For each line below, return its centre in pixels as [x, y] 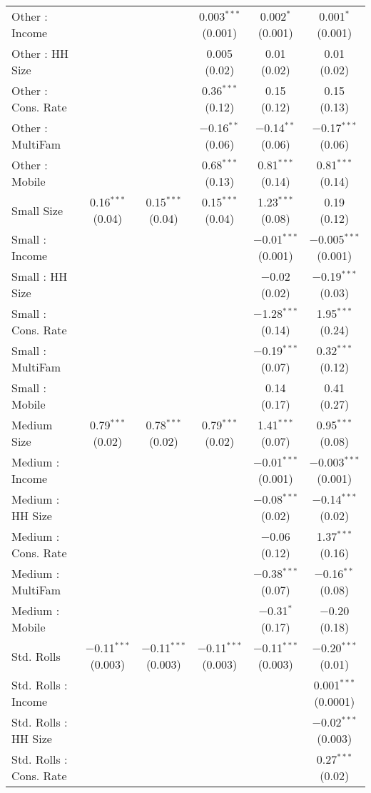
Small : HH [40, 276]
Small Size [37, 210]
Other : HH [40, 53]
